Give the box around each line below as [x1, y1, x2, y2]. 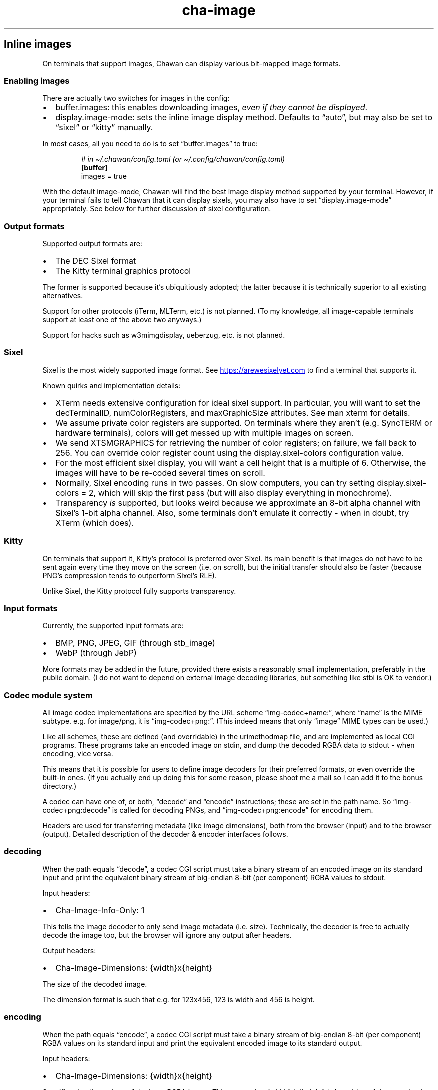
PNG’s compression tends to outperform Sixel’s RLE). [42, 571, 217, 580]
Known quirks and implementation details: [42, 381, 181, 390]
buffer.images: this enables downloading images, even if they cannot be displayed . [55, 102, 368, 113]
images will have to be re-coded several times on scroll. [55, 467, 265, 478]
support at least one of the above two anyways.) [42, 315, 202, 324]
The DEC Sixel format [55, 256, 136, 266]
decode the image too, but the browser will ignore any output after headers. [42, 930, 292, 939]
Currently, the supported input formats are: [42, 621, 184, 630]
